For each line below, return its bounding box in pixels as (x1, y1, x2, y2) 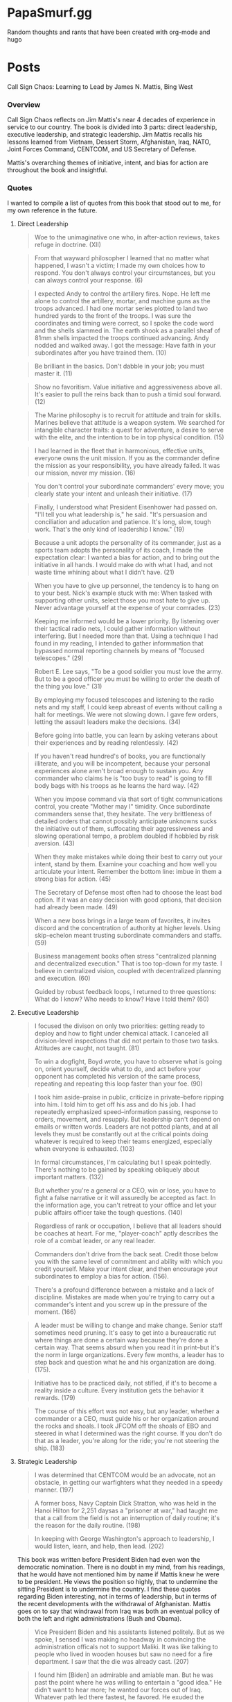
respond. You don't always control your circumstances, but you (34, 269, 216, 277)
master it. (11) (34, 369, 73, 378)
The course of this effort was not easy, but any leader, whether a (34, 1407, 220, 1415)
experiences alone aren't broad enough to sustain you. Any (34, 767, 204, 775)
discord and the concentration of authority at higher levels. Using (34, 924, 221, 932)
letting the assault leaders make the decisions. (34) (34, 718, 181, 726)
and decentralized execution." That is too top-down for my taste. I (34, 959, 222, 968)
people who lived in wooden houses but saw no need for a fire (34, 1650, 213, 1658)
